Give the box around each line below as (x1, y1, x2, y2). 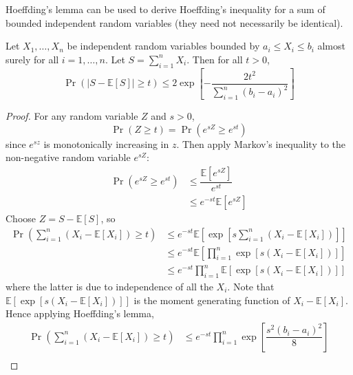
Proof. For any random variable (6, 109, 138, 123)
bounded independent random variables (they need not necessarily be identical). (6, 15, 343, 30)
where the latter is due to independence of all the (6, 279, 213, 293)
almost (317, 39, 345, 53)
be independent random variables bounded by (67, 39, 260, 53)
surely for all (6, 52, 59, 66)
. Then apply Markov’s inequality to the (176, 136, 345, 151)
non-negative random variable (6, 150, 131, 164)
